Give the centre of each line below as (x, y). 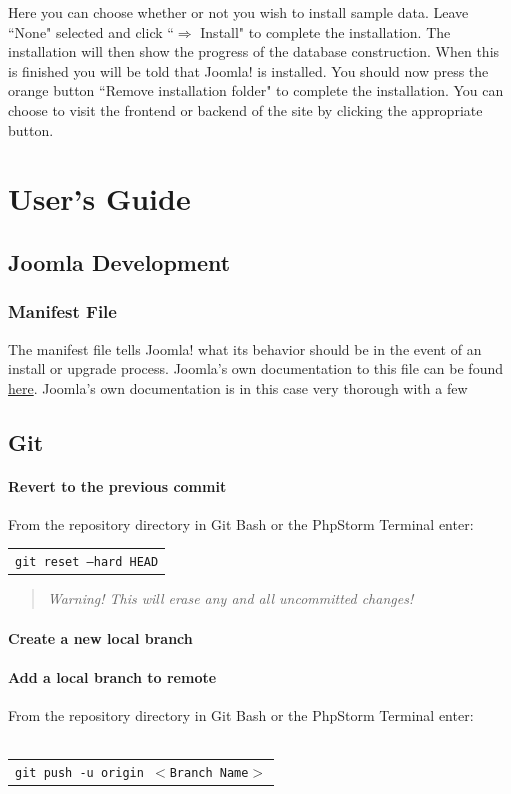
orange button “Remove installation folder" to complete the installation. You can (256, 90)
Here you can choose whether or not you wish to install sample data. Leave (238, 12)
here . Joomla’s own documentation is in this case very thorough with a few (238, 387)
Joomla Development (119, 261)
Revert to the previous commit (117, 485)
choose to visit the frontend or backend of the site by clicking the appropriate (245, 109)
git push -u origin (79, 772)
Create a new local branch (100, 637)
